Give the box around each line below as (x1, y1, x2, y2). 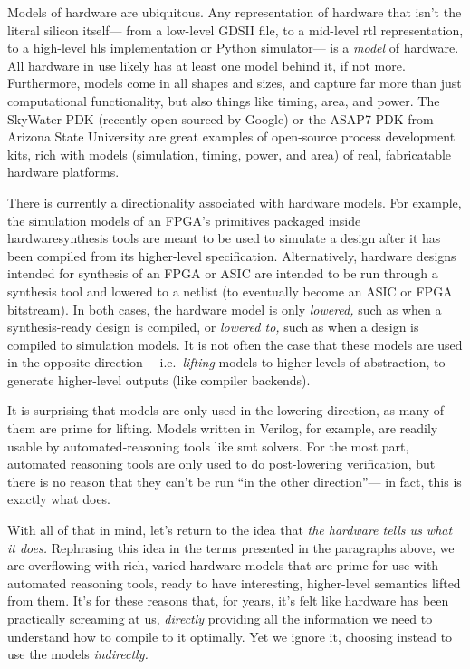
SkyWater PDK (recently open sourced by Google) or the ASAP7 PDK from (7, 109, 434, 128)
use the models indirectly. (7, 645, 149, 664)
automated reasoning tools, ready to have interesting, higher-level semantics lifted (7, 573, 461, 592)
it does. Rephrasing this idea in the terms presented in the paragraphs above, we (7, 538, 455, 557)
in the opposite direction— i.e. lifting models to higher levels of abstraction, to (7, 353, 446, 372)
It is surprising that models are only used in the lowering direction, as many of (7, 401, 445, 420)
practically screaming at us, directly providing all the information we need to (7, 609, 433, 627)
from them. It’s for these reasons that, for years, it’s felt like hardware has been (7, 591, 449, 610)
